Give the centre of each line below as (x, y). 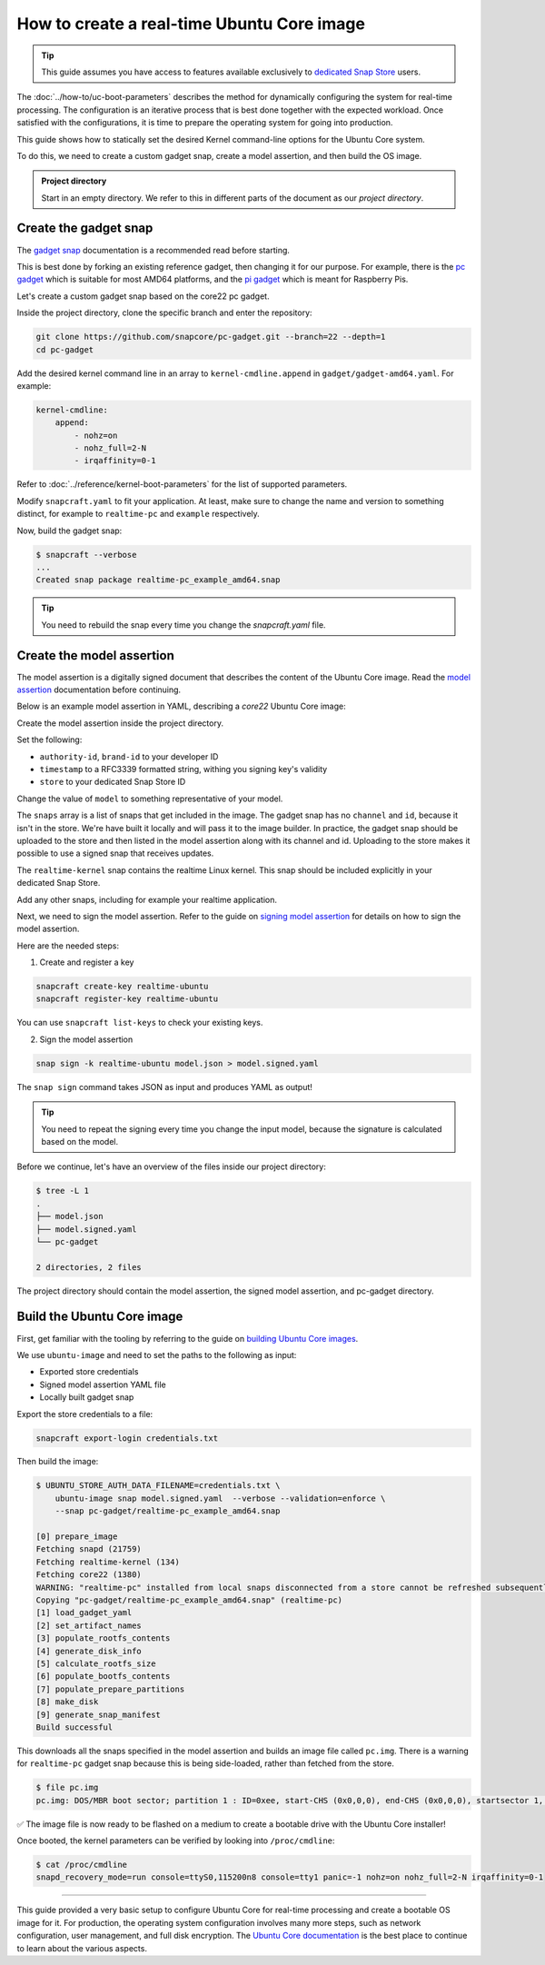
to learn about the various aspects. (82, 1948)
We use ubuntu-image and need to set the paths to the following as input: (157, 1355)
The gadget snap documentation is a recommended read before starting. (154, 250)
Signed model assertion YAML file (103, 1384)
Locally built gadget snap (87, 1397)
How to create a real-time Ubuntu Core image (191, 24)
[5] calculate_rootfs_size (96, 1663)
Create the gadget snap (85, 228)
